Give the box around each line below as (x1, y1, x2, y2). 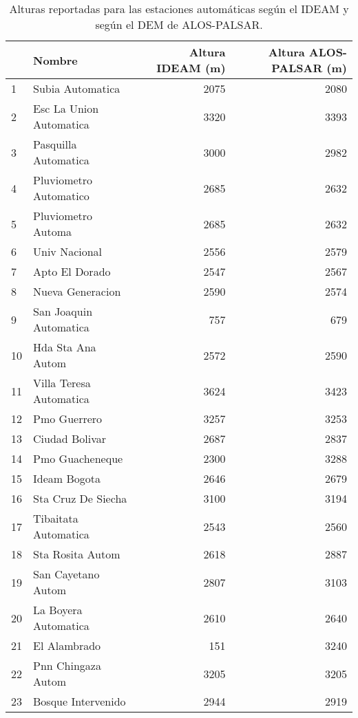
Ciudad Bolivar (33, 431, 107, 446)
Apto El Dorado (33, 263, 111, 279)
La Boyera (33, 602, 83, 618)
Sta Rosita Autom (33, 546, 120, 562)
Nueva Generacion (33, 283, 121, 299)
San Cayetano (33, 566, 100, 582)
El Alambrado (33, 638, 101, 653)
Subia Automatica (33, 80, 120, 96)
